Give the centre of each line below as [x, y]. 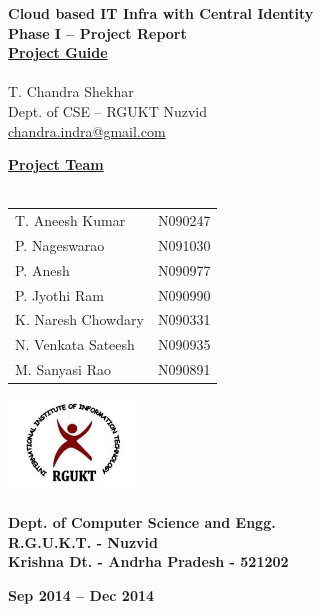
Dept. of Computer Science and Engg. [142, 522]
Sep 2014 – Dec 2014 [81, 595]
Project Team [56, 164]
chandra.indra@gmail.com [87, 130]
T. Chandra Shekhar [71, 91]
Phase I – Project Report [97, 32]
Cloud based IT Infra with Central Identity [161, 13]
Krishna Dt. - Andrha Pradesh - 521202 [148, 561]
